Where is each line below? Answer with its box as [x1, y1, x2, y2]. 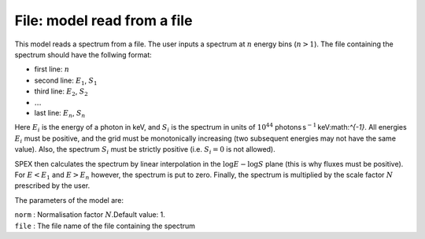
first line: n [34, 64, 70, 74]
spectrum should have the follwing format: [14, 50, 153, 59]
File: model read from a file [14, 12, 193, 29]
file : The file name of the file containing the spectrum [14, 221, 196, 230]
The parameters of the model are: [14, 195, 124, 204]
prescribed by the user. [14, 181, 91, 190]
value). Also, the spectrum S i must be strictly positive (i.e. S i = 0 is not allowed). [14, 145, 275, 156]
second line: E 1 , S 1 [34, 75, 98, 86]
